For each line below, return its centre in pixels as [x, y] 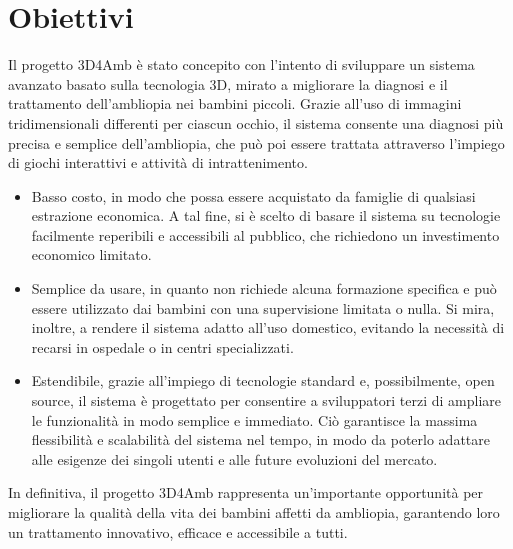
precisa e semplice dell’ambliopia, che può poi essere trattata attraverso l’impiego [256, 142]
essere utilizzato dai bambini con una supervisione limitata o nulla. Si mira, [263, 307]
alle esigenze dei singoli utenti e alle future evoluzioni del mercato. [234, 458]
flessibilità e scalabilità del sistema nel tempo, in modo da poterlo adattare [260, 439]
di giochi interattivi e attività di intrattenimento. [158, 162]
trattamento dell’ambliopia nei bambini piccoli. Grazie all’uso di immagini [235, 103]
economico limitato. [91, 254]
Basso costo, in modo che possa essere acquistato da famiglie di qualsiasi [253, 195]
